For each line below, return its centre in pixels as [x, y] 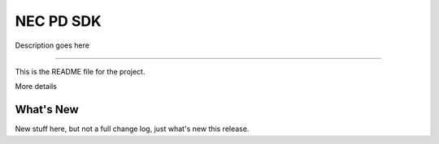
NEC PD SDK [58, 21]
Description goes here [52, 45]
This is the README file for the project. [80, 71]
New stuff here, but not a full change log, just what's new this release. [132, 129]
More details [36, 87]
